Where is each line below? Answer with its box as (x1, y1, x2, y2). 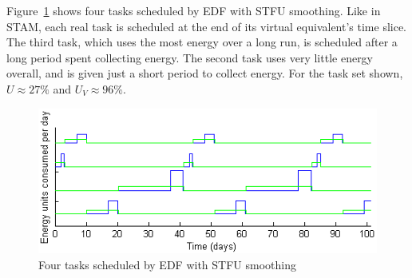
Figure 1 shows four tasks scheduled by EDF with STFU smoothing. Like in (6, 2, 381, 18)
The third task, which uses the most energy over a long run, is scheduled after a (6, 34, 398, 50)
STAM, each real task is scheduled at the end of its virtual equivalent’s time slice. (6, 18, 407, 34)
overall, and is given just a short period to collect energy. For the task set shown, (6, 65, 403, 81)
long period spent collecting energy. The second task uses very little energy (6, 49, 374, 66)
